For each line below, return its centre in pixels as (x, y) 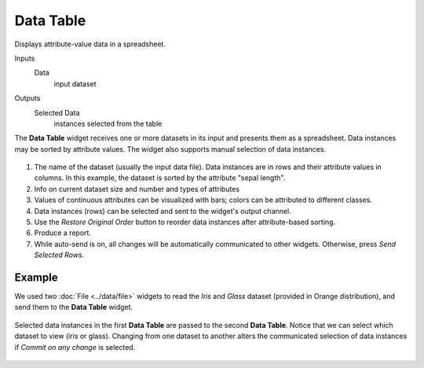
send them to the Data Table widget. (74, 307)
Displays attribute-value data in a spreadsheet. (90, 44)
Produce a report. (63, 233)
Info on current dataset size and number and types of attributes (137, 189)
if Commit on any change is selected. (75, 347)
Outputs (27, 98)
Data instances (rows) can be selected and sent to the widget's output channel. (163, 211)
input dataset (75, 83)
